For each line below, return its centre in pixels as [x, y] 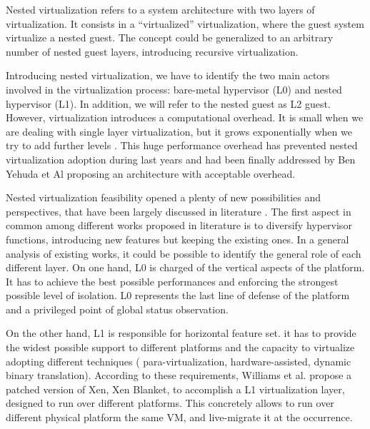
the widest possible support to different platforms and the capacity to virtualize [180, 347]
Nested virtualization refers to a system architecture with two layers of [160, 9]
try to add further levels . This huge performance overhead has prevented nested [182, 145]
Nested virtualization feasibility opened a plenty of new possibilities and [164, 197]
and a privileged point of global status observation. [117, 309]
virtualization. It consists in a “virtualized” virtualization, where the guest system [185, 23]
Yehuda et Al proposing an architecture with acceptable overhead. [151, 173]
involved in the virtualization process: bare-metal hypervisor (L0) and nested [174, 89]
